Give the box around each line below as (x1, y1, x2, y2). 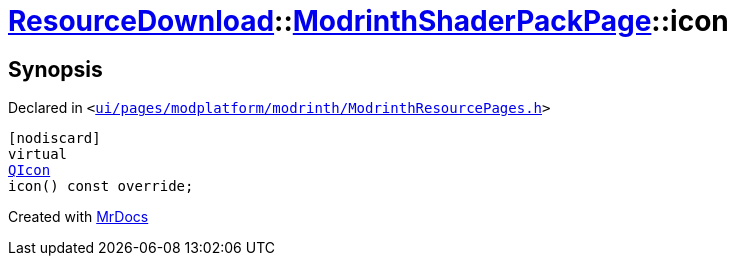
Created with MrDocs (8, 208, 149, 226)
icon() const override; (8, 178, 194, 195)
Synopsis (8, 56, 103, 82)
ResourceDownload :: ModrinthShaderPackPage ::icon (8, 4, 729, 38)
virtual (8, 146, 68, 163)
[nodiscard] (8, 130, 101, 147)
